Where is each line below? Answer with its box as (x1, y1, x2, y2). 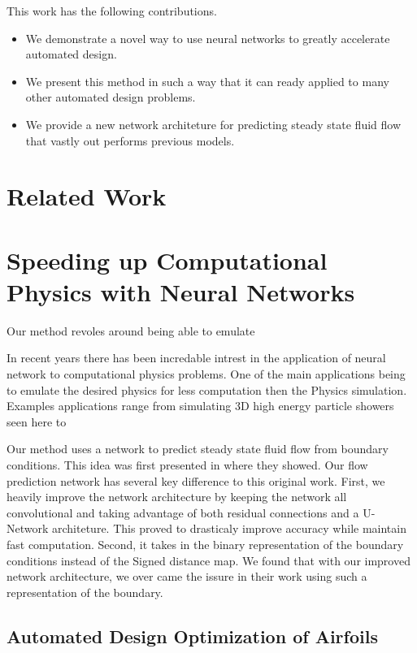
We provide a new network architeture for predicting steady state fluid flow (25, 115, 402, 132)
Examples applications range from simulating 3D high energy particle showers (7, 397, 394, 414)
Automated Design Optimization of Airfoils (7, 623, 378, 648)
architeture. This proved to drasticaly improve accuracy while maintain (52, 520, 406, 537)
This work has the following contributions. (7, 2, 217, 19)
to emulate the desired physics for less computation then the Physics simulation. (7, 381, 407, 398)
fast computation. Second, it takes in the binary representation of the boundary (7, 535, 404, 552)
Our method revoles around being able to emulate (7, 322, 255, 339)
